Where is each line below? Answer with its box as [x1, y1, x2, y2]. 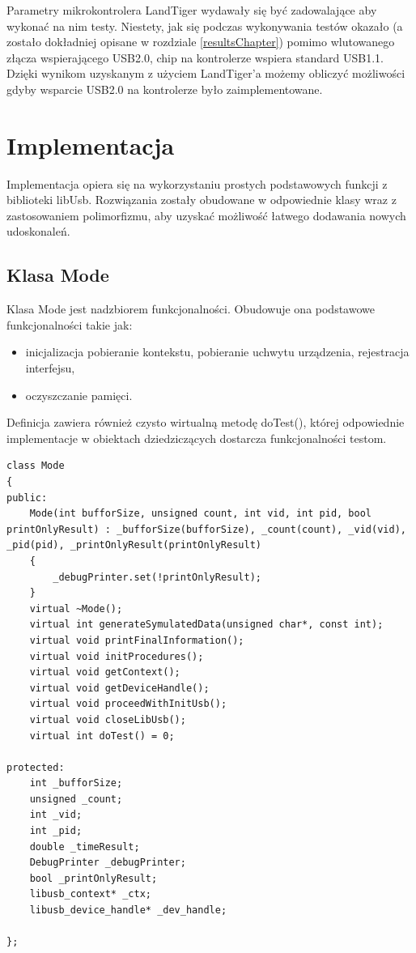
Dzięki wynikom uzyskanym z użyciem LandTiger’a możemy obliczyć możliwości [6, 65, 405, 82]
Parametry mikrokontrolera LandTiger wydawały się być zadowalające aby [6, 2, 377, 18]
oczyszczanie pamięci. [25, 386, 133, 403]
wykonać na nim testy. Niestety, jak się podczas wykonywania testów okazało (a [6, 17, 403, 34]
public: [6, 491, 48, 504]
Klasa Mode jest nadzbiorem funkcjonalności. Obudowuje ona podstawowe [6, 300, 375, 317]
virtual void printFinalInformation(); [29, 634, 244, 646]
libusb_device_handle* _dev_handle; [29, 904, 227, 917]
